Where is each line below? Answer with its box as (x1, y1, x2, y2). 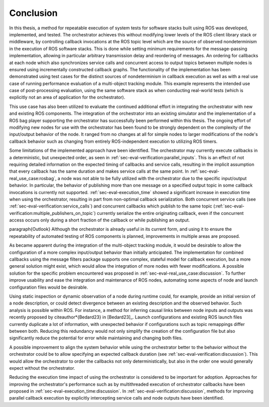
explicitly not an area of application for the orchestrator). (9, 95, 126, 101)
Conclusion (9, 7, 58, 18)
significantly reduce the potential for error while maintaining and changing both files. (9, 335, 183, 341)
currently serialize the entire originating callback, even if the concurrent (97, 210, 244, 216)
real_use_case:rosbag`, (9, 175, 57, 181)
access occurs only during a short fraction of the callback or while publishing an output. (9, 217, 190, 223)
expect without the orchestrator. (9, 365, 75, 371)
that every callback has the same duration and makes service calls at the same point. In (9, 168, 189, 174)
